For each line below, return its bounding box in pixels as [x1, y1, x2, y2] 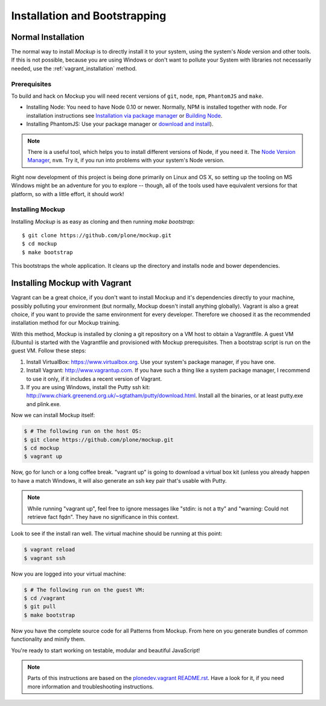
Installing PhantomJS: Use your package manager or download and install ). [26, 121, 214, 128]
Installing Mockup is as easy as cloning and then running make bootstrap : [11, 218, 195, 225]
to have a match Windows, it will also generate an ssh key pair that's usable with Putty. [11, 477, 227, 484]
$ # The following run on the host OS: [24, 428, 142, 434]
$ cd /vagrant [24, 595, 66, 602]
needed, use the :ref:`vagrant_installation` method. [11, 65, 137, 72]
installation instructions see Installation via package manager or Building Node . [26, 112, 223, 119]
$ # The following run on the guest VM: [24, 586, 145, 593]
